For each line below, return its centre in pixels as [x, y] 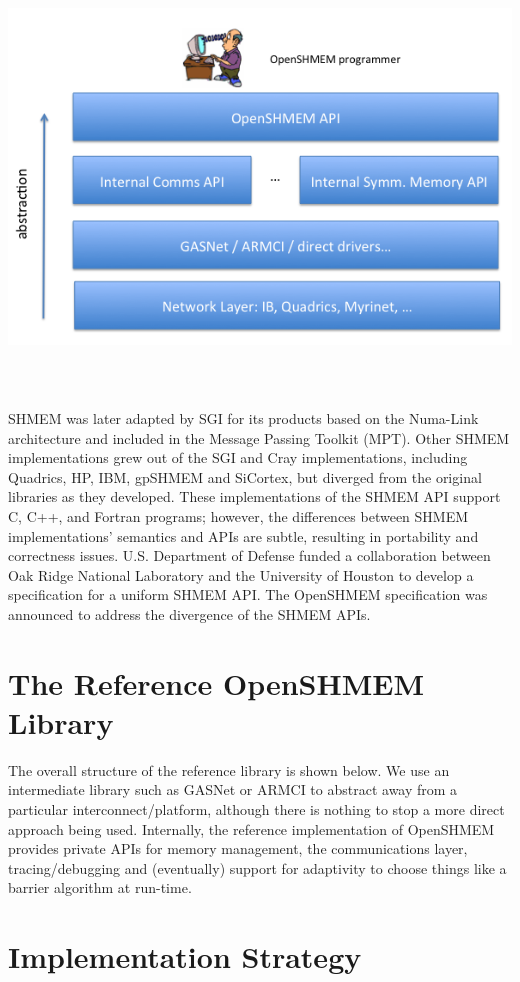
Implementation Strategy [185, 956]
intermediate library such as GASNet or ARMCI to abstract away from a [233, 789]
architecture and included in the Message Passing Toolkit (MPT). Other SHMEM [259, 437]
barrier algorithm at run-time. [100, 887]
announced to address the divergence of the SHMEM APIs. [189, 613]
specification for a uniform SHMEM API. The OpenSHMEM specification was [248, 594]
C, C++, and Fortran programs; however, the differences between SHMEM [238, 515]
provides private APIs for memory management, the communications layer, [238, 848]
